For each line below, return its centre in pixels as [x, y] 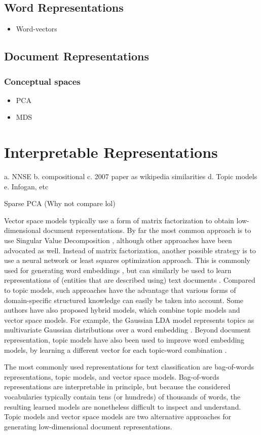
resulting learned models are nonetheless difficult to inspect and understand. [123, 406]
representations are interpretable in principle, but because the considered [117, 387]
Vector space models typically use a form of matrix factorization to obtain [119, 220]
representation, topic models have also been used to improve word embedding [124, 340]
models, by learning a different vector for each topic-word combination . [116, 349]
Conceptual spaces [42, 81]
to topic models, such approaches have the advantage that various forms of [120, 290]
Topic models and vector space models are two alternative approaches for [118, 416]
